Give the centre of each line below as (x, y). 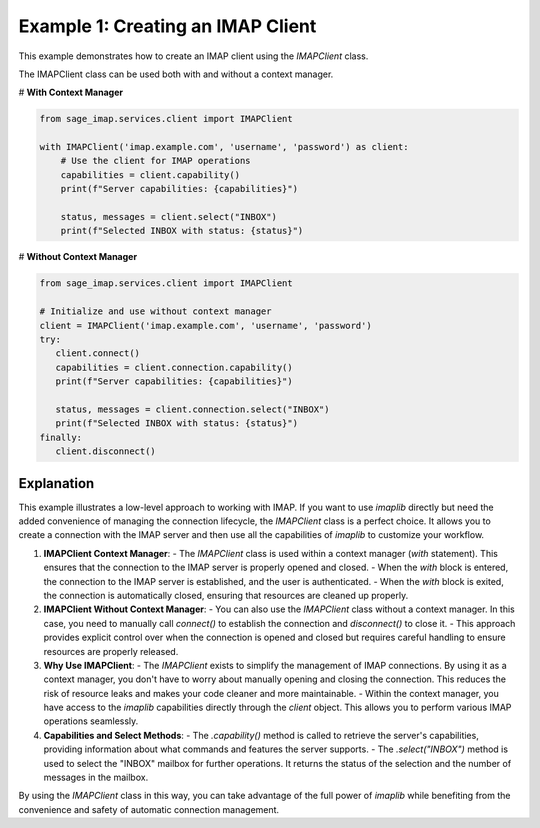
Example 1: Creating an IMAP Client (167, 26)
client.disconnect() (106, 451)
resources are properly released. (111, 651)
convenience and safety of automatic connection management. (149, 809)
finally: (61, 437)
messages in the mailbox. (96, 777)
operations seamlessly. (91, 721)
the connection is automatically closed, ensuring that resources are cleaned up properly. (226, 595)
